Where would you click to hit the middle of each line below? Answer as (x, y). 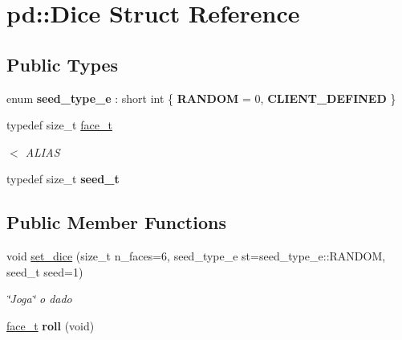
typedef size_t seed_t (63, 179)
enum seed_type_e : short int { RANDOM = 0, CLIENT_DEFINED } (201, 98)
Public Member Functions (116, 222)
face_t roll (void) (51, 325)
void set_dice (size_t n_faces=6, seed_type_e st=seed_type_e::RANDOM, (196, 256)
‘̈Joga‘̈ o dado (39, 299)
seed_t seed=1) (45, 271)
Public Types (63, 64)
